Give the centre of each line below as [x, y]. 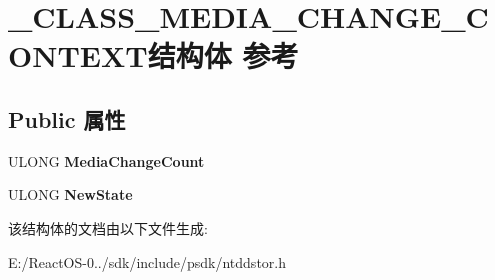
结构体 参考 [223, 55]
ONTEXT [78, 55]
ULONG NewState [70, 194]
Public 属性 [67, 118]
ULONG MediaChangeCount [106, 160]
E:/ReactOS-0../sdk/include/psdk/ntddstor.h [147, 261]
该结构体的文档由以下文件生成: [108, 227]
